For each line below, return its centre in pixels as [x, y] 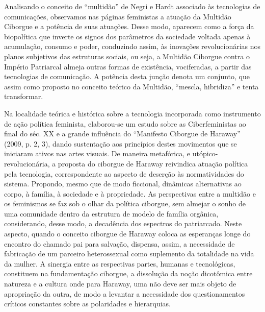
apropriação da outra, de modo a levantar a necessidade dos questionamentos [125, 293]
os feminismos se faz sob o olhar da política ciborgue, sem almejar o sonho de [125, 203]
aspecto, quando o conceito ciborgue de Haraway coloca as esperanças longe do [127, 234]
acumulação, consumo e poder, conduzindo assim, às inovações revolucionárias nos [132, 46]
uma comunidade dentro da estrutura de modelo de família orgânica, [111, 213]
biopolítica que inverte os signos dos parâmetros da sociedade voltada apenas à [127, 36]
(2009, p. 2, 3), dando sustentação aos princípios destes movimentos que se [121, 143]
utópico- [205, 153]
